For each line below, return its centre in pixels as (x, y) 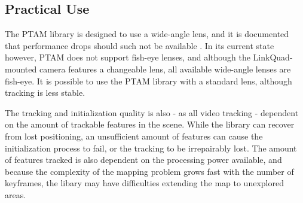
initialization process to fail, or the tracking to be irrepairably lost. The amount (151, 148)
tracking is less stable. (45, 93)
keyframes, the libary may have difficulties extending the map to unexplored (144, 183)
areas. (16, 194)
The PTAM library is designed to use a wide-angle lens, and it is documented (147, 34)
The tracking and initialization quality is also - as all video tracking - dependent (152, 112)
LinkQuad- (273, 57)
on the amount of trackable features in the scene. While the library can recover (150, 124)
